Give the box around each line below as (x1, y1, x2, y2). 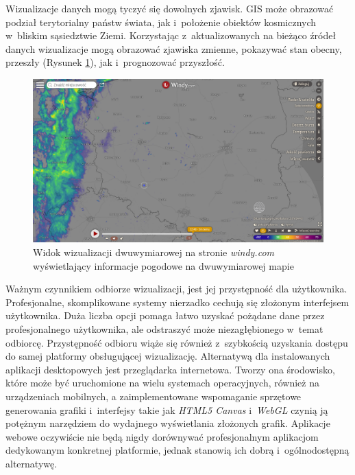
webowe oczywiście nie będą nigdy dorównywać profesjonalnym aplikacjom (5, 429, 319, 443)
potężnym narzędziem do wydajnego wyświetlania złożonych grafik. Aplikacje (5, 416, 330, 430)
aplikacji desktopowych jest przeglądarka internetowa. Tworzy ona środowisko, (5, 362, 335, 376)
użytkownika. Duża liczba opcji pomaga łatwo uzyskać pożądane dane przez (5, 308, 325, 323)
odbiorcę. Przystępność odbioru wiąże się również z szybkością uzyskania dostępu (5, 335, 348, 349)
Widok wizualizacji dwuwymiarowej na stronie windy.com (33, 245, 274, 259)
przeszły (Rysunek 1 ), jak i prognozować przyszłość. (5, 55, 225, 69)
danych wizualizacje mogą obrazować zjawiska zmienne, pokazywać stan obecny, (5, 41, 342, 56)
